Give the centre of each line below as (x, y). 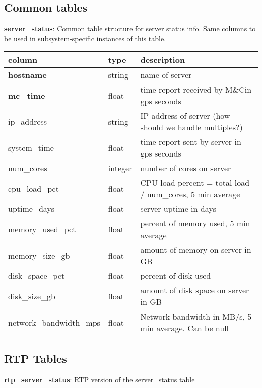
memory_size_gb (39, 255)
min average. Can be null (185, 328)
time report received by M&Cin (196, 90)
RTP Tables (36, 358)
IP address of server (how (185, 116)
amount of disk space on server (195, 290)
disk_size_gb (32, 296)
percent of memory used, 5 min (195, 223)
